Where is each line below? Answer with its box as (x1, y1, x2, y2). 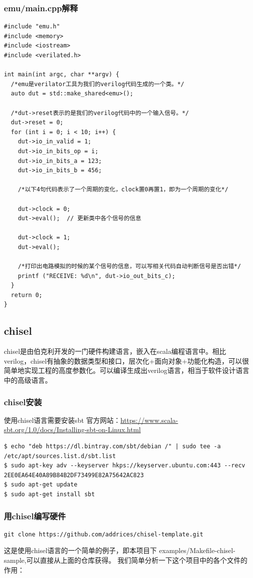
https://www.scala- (120, 415, 178, 425)
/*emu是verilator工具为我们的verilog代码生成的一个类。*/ (11, 80, 185, 88)
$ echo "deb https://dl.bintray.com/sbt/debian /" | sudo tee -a (4, 443, 221, 450)
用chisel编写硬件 (4, 509, 66, 522)
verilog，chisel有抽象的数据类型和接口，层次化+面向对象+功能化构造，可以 (4, 355, 242, 366)
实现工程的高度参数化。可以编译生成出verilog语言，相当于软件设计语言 (24, 365, 250, 375)
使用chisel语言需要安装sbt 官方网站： (4, 415, 121, 425)
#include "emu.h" (4, 23, 60, 30)
